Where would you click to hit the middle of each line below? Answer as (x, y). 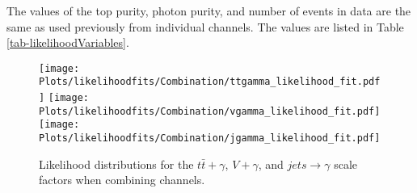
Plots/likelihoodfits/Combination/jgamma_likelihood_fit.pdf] (210, 138)
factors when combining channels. (122, 180)
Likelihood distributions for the (116, 164)
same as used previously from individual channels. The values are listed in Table (205, 26)
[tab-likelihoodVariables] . (68, 42)
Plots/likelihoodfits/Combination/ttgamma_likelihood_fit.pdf (210, 82)
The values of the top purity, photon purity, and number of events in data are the (209, 10)
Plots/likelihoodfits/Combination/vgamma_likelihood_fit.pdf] (210, 111)
